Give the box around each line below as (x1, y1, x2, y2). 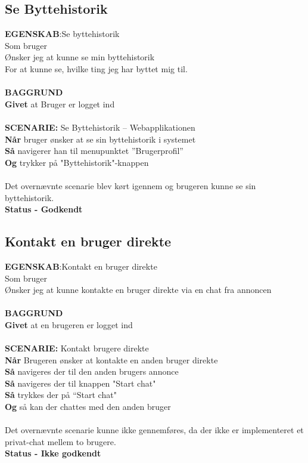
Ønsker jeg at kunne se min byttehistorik (5, 51, 155, 63)
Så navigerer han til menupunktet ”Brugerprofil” (5, 144, 183, 157)
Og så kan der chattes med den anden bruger (5, 400, 171, 413)
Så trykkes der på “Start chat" (5, 388, 117, 401)
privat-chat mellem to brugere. (5, 435, 116, 447)
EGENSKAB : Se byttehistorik (5, 27, 120, 40)
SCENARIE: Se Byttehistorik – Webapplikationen (5, 121, 195, 133)
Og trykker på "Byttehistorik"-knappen (5, 156, 149, 168)
